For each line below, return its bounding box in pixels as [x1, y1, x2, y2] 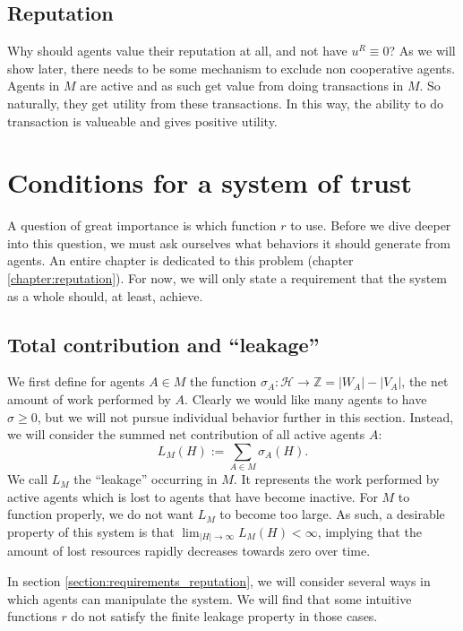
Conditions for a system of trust [7, 164, 413, 201]
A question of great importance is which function [7, 216, 277, 235]
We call [7, 470, 48, 488]
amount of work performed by [7, 390, 171, 409]
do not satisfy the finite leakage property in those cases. [71, 607, 378, 626]
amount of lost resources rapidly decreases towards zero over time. [7, 541, 371, 560]
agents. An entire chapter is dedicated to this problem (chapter [7, 251, 354, 270]
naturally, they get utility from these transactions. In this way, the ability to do [7, 93, 443, 112]
